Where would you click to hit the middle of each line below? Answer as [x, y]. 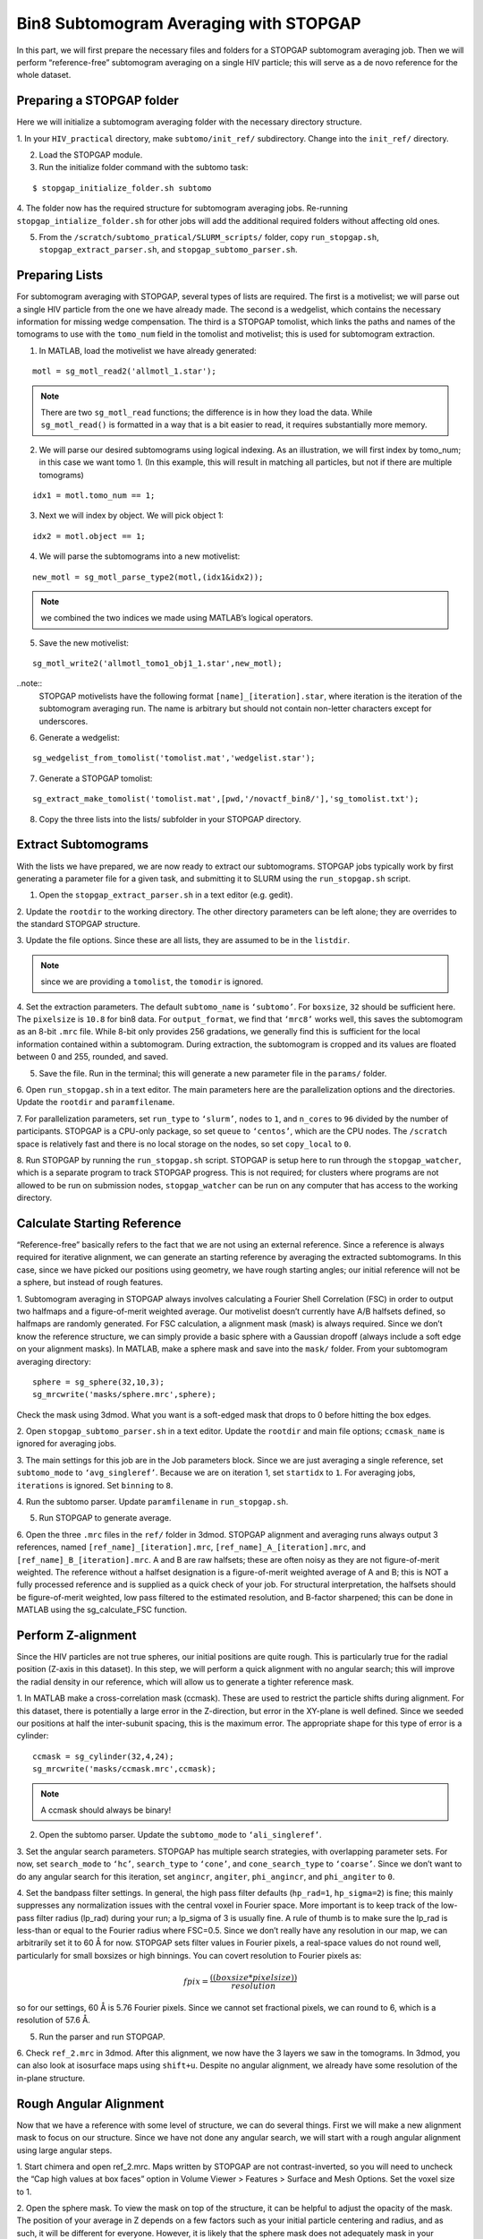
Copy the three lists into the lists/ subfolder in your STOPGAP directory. [170, 819]
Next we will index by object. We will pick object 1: [131, 516]
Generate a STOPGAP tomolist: [96, 778]
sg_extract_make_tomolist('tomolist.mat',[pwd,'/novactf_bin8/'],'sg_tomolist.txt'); [226, 799]
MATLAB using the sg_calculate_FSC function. [102, 1610]
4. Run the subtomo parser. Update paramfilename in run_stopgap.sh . [153, 1502]
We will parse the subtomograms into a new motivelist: [140, 556]
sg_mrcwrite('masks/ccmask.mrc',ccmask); [124, 1769]
